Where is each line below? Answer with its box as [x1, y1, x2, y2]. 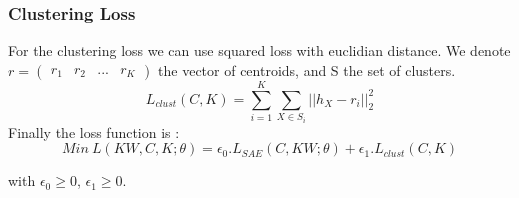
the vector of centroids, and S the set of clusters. [158, 59, 456, 80]
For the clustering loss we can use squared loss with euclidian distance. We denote [8, 40, 511, 61]
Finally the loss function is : [8, 121, 180, 142]
